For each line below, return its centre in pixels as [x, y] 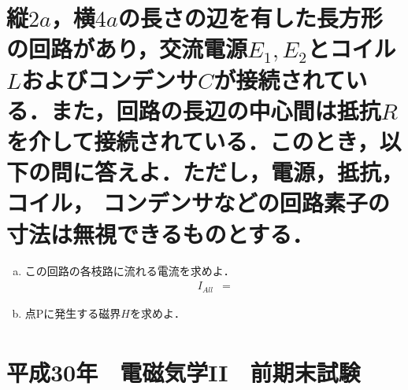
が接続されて [280, 79]
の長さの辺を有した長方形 [250, 18]
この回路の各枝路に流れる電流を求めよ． [130, 271]
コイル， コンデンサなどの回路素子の [198, 202]
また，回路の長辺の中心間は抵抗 [216, 110]
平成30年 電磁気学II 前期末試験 [184, 372]
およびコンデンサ [110, 79]
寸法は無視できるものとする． [160, 233]
